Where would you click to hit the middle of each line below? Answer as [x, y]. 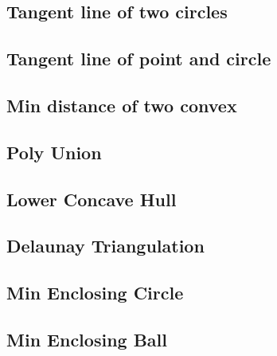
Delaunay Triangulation [105, 246]
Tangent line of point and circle [139, 59]
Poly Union [54, 152]
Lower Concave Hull [92, 199]
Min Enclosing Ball [87, 339]
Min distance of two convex [122, 105]
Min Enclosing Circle [95, 293]
